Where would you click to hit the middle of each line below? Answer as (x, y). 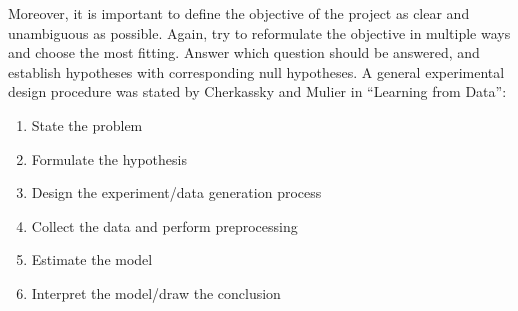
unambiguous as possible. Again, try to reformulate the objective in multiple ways (259, 32)
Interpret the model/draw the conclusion (156, 292)
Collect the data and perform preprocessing (164, 225)
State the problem (87, 124)
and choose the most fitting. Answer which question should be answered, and (244, 52)
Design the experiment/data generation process (176, 192)
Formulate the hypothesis (109, 158)
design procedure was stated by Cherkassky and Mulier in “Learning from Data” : (257, 91)
